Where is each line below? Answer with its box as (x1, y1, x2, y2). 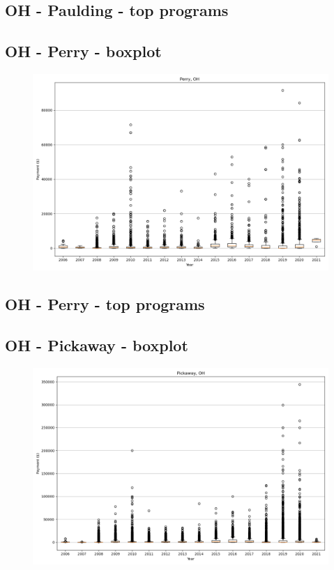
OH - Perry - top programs (5, 293, 205, 315)
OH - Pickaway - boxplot (5, 334, 188, 356)
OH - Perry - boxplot (5, 40, 162, 62)
